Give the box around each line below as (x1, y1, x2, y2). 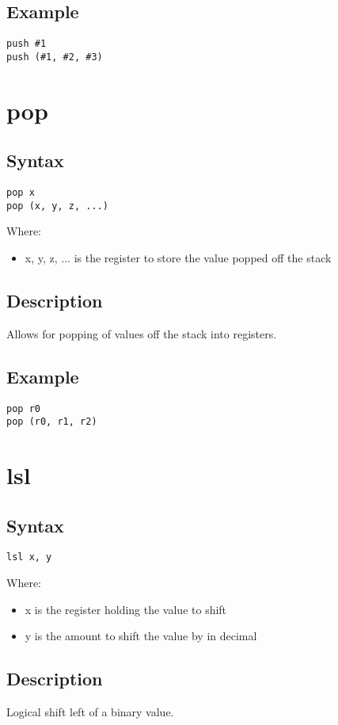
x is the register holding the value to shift (25, 601, 227, 617)
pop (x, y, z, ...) (6, 200, 108, 212)
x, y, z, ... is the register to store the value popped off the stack (25, 250, 332, 265)
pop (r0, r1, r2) (6, 416, 97, 428)
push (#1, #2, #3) (6, 51, 103, 63)
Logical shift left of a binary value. (6, 704, 174, 720)
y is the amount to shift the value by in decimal (25, 628, 257, 644)
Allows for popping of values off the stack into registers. (6, 325, 277, 342)
